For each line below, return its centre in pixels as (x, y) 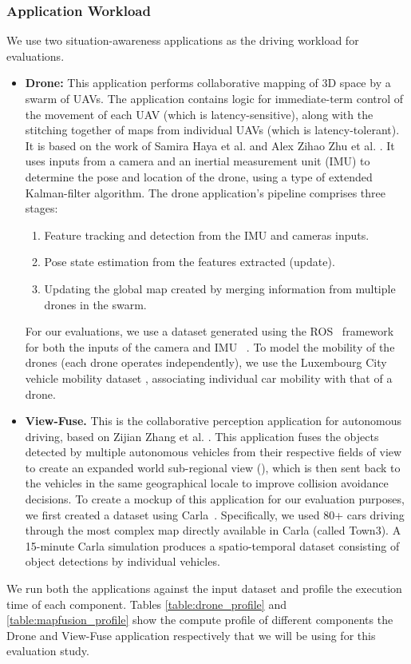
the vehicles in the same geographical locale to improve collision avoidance (207, 483)
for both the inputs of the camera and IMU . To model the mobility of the (210, 346)
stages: (41, 208)
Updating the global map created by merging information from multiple (220, 288)
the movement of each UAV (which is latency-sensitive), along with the (199, 114)
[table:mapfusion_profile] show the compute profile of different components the (200, 620)
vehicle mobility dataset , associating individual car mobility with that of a (209, 378)
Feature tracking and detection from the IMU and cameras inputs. (207, 235)
